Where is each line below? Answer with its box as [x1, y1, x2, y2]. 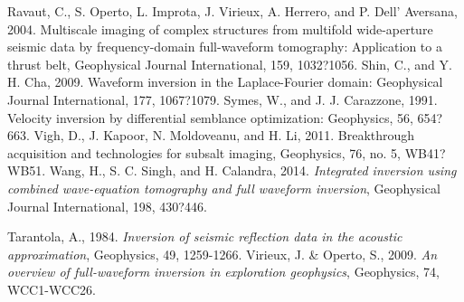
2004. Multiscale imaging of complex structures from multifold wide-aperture [7, 19, 433, 38]
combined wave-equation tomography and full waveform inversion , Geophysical [7, 178, 440, 197]
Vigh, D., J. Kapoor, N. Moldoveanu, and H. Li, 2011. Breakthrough [33, 126, 415, 145]
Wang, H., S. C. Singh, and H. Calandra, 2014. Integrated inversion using [49, 161, 457, 180]
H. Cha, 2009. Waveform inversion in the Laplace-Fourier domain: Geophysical [7, 72, 443, 91]
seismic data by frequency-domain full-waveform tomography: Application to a [7, 37, 442, 56]
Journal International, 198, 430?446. [7, 196, 207, 215]
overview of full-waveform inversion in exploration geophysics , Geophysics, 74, [7, 262, 440, 281]
